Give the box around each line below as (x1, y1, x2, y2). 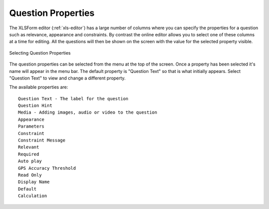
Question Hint (18, 103, 52, 109)
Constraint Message (18, 138, 66, 143)
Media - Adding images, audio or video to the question (18, 110, 157, 115)
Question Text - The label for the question (18, 96, 129, 101)
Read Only (18, 172, 42, 178)
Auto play (18, 158, 42, 164)
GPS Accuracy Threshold (18, 165, 76, 171)
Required (18, 151, 39, 157)
